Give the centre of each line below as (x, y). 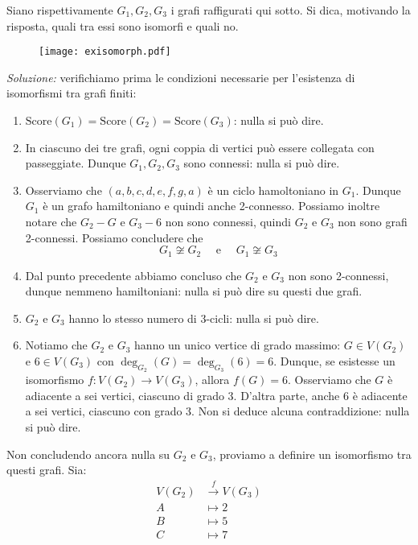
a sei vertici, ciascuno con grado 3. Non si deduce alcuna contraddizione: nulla (217, 411)
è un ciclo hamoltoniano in (273, 190)
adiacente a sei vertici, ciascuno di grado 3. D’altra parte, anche (182, 395)
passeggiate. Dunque (76, 163)
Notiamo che (56, 345)
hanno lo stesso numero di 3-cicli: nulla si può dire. (194, 318)
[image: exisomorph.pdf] (105, 52)
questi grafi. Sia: (47, 470)
